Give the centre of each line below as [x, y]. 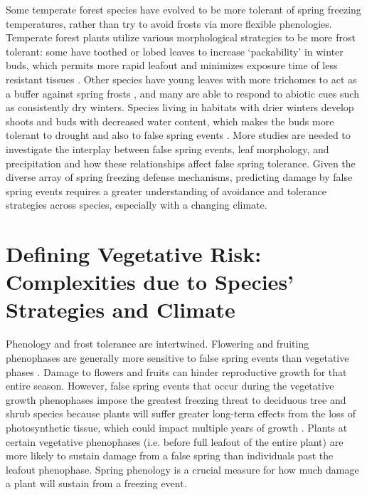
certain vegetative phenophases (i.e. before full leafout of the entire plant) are [175, 441]
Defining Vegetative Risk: [134, 254]
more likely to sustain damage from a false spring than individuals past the [170, 455]
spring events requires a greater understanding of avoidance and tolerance [166, 191]
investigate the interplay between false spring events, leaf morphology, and [167, 148]
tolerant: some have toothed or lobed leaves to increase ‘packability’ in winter [175, 51]
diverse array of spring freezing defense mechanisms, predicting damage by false [179, 177]
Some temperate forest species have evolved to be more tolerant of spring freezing [183, 9]
